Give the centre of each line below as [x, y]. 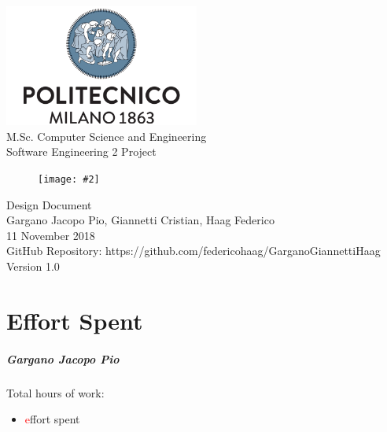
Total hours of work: [55, 392]
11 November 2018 [51, 235]
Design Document [49, 204]
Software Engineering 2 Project [81, 151]
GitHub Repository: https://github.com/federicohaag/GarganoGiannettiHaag [193, 251]
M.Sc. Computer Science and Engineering [107, 136]
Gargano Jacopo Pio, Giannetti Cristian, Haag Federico [140, 220]
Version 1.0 [33, 266]
